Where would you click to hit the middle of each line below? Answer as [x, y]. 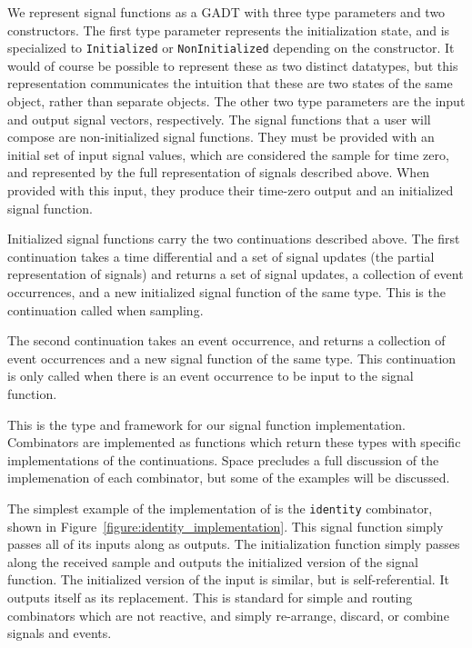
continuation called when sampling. [105, 309]
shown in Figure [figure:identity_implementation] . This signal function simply [226, 526]
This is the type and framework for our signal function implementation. [206, 424]
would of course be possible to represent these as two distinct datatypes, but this [233, 65]
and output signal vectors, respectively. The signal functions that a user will [219, 119]
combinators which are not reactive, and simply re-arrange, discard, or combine [228, 615]
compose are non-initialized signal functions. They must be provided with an [221, 137]
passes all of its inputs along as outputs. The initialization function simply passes [234, 544]
